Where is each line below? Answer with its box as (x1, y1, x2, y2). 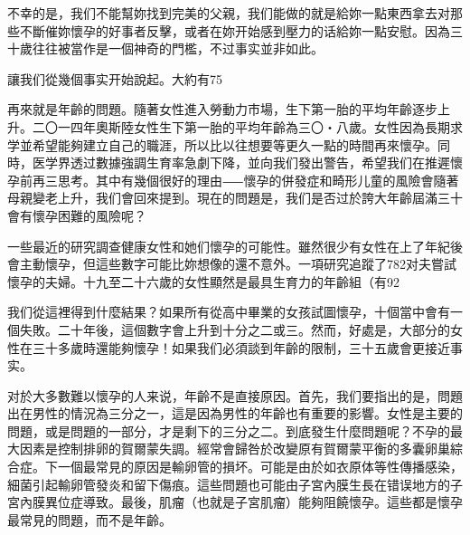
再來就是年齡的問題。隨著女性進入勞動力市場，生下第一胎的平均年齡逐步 (7, 100, 437, 119)
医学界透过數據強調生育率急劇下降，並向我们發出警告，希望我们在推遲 (32, 153, 450, 172)
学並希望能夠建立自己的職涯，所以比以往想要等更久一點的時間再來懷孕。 (7, 135, 437, 154)
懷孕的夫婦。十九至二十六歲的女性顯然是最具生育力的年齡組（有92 (7, 272, 399, 291)
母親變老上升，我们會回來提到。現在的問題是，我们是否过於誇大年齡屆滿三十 (7, 188, 463, 207)
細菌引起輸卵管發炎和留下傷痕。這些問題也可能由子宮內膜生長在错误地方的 (7, 474, 450, 493)
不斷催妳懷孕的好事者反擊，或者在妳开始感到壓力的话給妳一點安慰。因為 (19, 21, 450, 40)
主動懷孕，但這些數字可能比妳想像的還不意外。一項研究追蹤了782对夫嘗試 (19, 254, 456, 273)
